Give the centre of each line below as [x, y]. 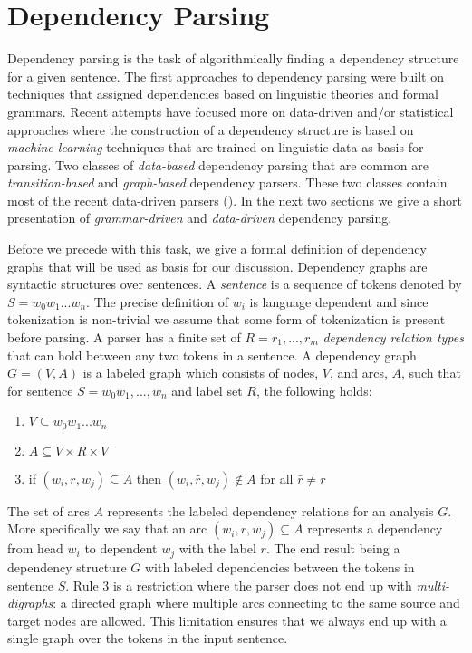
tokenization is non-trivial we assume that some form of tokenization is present [226, 319]
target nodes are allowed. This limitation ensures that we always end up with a [227, 620]
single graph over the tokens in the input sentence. [148, 638]
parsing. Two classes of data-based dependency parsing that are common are [218, 164]
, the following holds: [314, 390]
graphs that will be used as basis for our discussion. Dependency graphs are [217, 266]
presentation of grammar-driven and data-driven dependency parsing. [200, 218]
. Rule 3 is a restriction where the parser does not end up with [239, 585]
